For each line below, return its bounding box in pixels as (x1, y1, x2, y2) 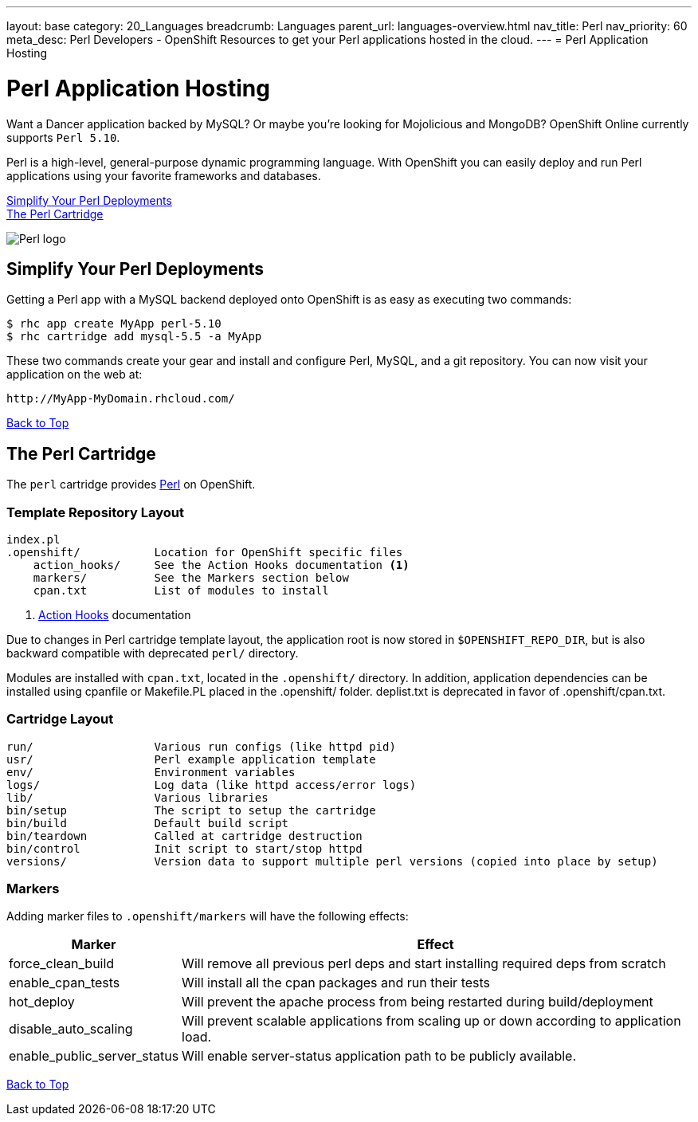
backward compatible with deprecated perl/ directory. (6, 645, 299, 660)
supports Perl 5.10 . (6, 130, 120, 144)
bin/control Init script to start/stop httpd (6, 841, 363, 855)
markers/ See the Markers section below (33, 571, 349, 584)
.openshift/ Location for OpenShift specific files (6, 545, 403, 559)
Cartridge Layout (6, 711, 114, 728)
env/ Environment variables (6, 765, 296, 779)
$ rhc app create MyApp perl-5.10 (6, 317, 222, 331)
